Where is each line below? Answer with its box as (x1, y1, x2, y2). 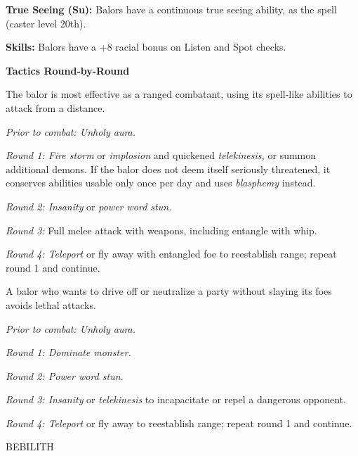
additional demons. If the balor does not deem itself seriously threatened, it (6, 161, 331, 176)
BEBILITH (6, 439, 54, 454)
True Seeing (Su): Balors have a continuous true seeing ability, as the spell (6, 2, 337, 16)
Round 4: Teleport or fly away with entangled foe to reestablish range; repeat (6, 246, 337, 261)
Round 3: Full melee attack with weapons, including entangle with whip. (6, 222, 317, 237)
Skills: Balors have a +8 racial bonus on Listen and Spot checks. (6, 39, 286, 54)
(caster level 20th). (6, 15, 86, 30)
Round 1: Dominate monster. (6, 345, 131, 360)
